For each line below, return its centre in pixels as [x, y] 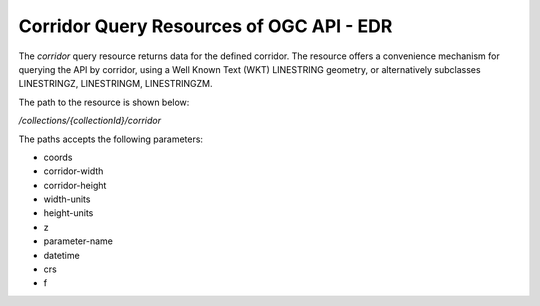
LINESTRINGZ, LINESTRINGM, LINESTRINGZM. [115, 84]
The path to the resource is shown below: [104, 102]
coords [58, 157]
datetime [61, 255]
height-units [68, 213]
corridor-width [73, 171]
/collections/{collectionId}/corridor [90, 121]
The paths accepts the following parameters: [111, 139]
